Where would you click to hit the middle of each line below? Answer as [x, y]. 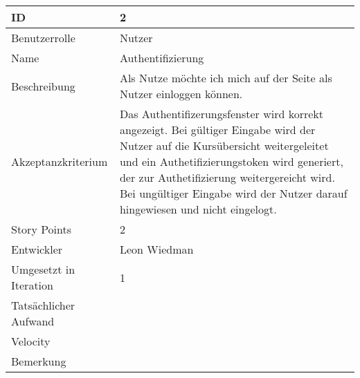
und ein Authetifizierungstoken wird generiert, [231, 161]
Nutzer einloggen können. [181, 94]
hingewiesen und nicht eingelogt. [198, 209]
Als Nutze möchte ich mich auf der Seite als [226, 78]
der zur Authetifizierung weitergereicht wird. [227, 177]
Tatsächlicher [43, 305]
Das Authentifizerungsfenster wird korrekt [221, 114]
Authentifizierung [162, 58]
